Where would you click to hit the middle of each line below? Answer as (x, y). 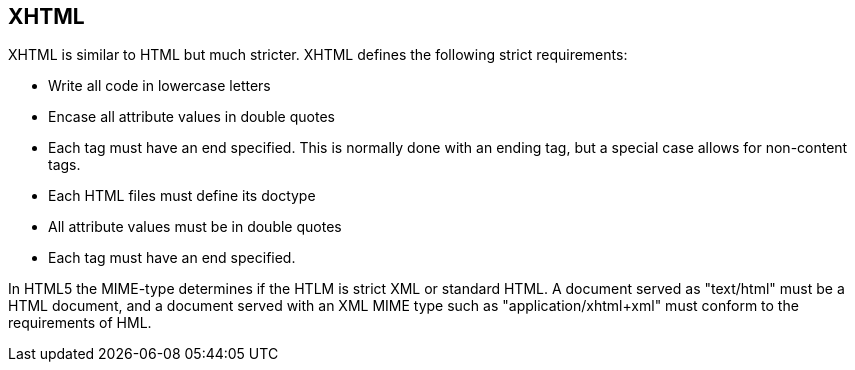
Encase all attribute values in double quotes (191, 117)
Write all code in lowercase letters (159, 86)
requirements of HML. (80, 323)
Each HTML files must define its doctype (182, 196)
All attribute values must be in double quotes (195, 227)
